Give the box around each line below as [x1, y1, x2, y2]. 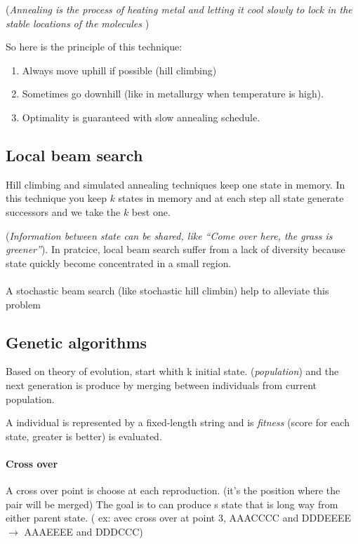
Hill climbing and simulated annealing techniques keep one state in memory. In [6, 177, 345, 191]
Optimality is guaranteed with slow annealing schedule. [22, 109, 260, 124]
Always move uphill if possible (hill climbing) [22, 62, 217, 77]
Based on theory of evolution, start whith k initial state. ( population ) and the [6, 364, 339, 379]
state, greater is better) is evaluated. [6, 428, 162, 443]
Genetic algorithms [6, 331, 147, 353]
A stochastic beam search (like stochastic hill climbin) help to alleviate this [6, 283, 329, 297]
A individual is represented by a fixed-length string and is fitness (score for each [6, 415, 350, 430]
